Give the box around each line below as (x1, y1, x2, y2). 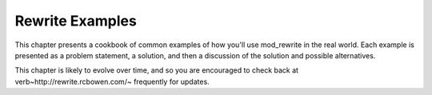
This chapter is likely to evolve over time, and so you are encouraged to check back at (14, 65, 299, 75)
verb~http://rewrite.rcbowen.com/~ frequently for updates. (14, 77, 210, 86)
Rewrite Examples (14, 12, 138, 30)
